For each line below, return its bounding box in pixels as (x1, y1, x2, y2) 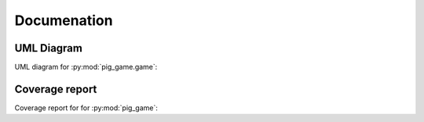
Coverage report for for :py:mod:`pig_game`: (14, 102, 159, 113)
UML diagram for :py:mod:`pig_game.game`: (14, 63, 158, 72)
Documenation (14, 12, 113, 29)
